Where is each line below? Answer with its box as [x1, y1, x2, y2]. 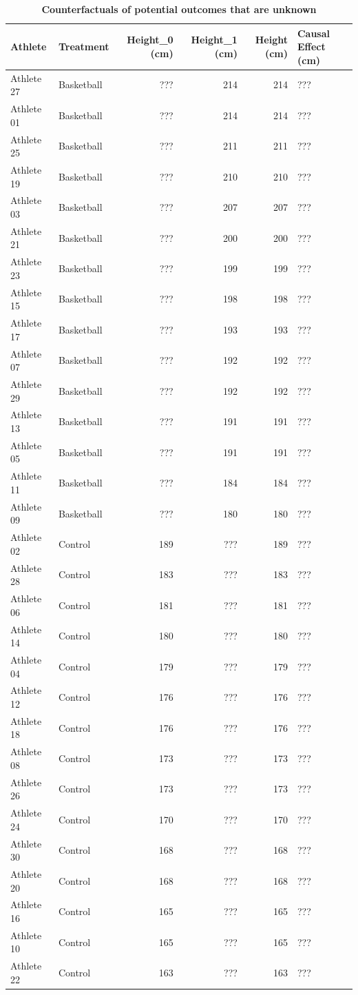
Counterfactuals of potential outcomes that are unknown [41, 2, 317, 16]
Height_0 [127, 32, 173, 47]
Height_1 [191, 32, 238, 47]
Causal [297, 25, 330, 40]
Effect [297, 39, 326, 54]
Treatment [58, 39, 109, 54]
